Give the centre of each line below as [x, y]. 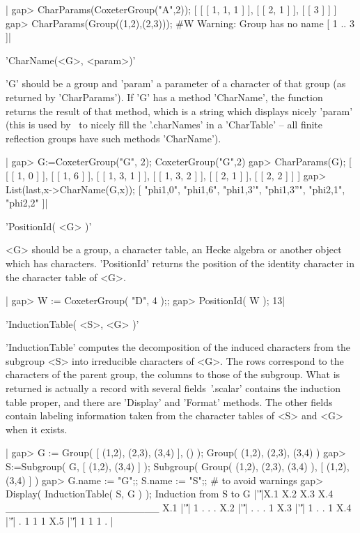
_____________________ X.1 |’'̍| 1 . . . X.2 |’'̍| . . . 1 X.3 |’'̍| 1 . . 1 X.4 [179, 507]
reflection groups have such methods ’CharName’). [114, 138]
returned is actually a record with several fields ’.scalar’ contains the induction [173, 388]
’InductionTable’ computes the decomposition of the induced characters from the [178, 347]
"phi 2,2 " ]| [27, 203]
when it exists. [37, 429]
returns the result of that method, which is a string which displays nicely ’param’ [179, 111]
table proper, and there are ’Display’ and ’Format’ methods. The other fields [169, 401]
